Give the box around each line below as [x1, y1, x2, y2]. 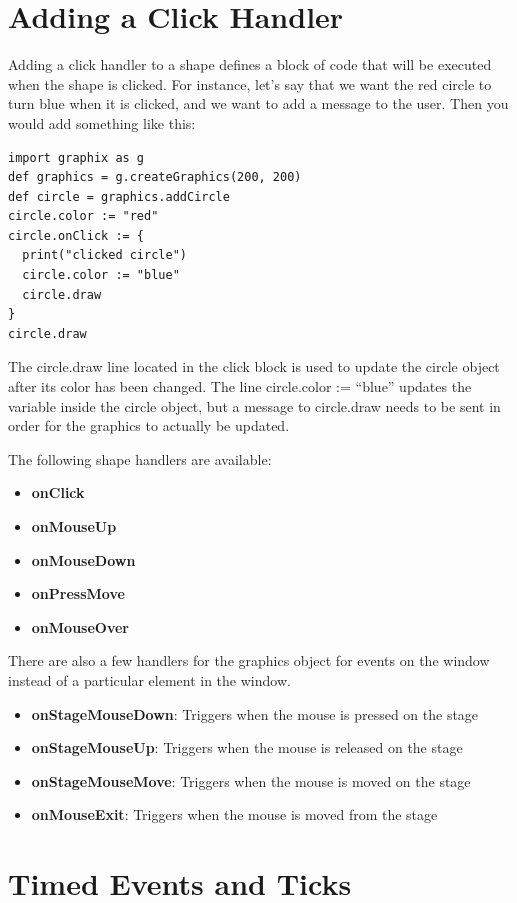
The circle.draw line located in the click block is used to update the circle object [8, 356, 500, 377]
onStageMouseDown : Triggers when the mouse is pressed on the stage [31, 703, 479, 724]
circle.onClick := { [8, 228, 145, 243]
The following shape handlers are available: [8, 448, 272, 469]
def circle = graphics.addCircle [8, 189, 230, 204]
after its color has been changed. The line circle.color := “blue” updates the [8, 376, 472, 397]
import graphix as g [8, 150, 145, 165]
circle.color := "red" [8, 209, 159, 224]
